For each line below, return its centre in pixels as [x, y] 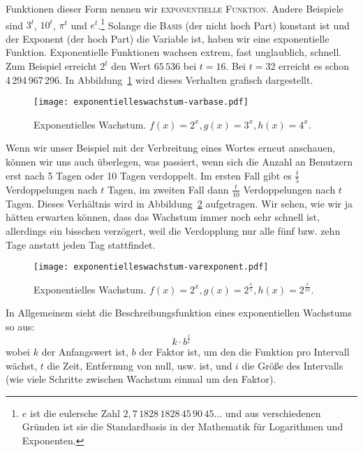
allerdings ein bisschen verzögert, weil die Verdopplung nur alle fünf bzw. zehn [173, 230]
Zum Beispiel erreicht [51, 66]
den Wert [131, 66]
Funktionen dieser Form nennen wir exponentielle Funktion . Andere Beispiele [175, 8]
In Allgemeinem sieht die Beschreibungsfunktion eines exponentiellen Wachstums [179, 313]
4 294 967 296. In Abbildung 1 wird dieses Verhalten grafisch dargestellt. [160, 79]
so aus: [20, 327]
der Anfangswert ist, [85, 351]
